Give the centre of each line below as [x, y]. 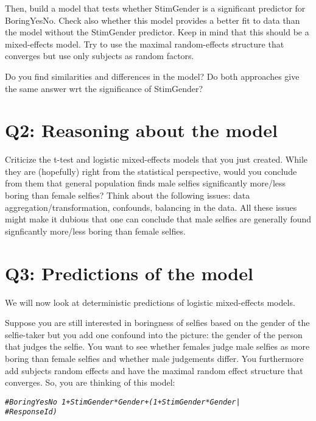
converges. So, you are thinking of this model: [90, 382]
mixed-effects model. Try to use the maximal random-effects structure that [145, 44]
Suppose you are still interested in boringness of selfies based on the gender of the [157, 323]
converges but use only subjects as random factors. [100, 56]
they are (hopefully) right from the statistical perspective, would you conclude [151, 171]
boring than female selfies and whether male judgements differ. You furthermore [154, 358]
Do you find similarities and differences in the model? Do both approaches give [152, 76]
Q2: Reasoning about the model [141, 130]
